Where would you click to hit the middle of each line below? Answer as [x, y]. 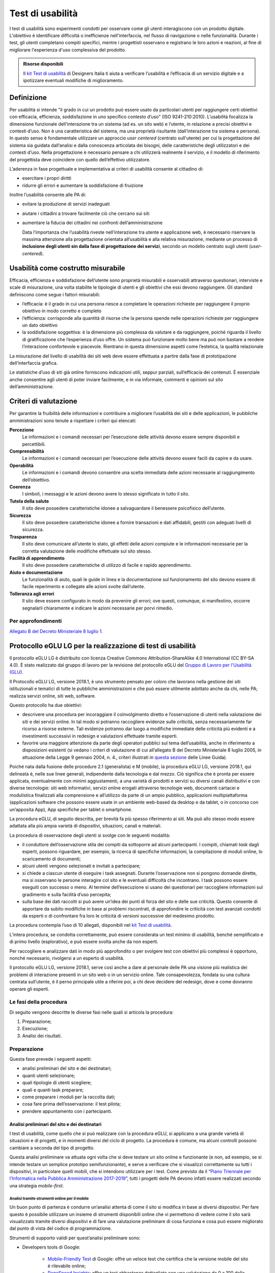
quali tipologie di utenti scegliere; [57, 1083]
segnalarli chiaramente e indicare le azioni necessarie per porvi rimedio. [98, 608]
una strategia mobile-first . [37, 1185]
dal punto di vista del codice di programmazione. [61, 1228]
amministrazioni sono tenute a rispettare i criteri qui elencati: [73, 421]
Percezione [22, 430]
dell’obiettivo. [36, 480]
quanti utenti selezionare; [49, 1075]
